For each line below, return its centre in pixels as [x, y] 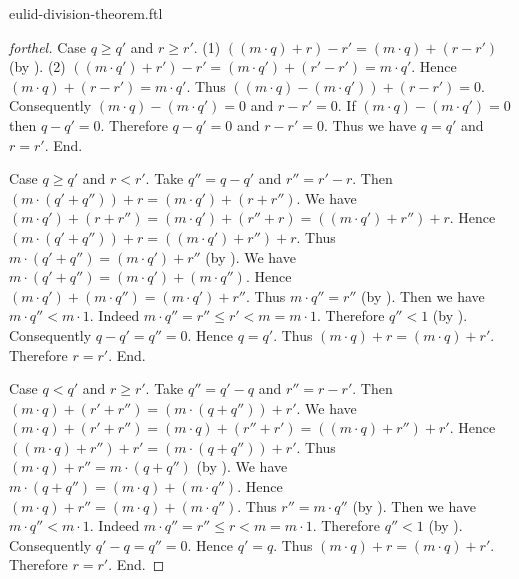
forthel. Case [47, 46]
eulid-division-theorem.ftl [86, 13]
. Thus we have [370, 124]
